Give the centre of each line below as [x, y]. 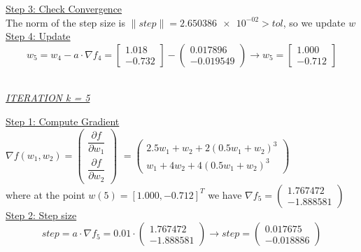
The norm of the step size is [65, 22]
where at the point [45, 194]
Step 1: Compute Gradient [63, 121]
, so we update [314, 22]
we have [225, 194]
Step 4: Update [38, 36]
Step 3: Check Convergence [64, 8]
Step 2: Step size [41, 215]
